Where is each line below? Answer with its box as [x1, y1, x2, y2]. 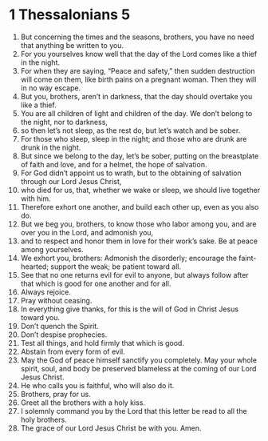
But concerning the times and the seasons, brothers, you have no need [20, 32, 254, 42]
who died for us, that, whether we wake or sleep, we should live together [20, 185, 261, 194]
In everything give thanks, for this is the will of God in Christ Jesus [20, 304, 238, 314]
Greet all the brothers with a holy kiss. [20, 398, 146, 407]
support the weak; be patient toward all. [50, 262, 182, 271]
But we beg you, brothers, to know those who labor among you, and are [20, 218, 257, 229]
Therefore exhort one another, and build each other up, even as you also [20, 202, 259, 211]
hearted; [20, 262, 49, 271]
